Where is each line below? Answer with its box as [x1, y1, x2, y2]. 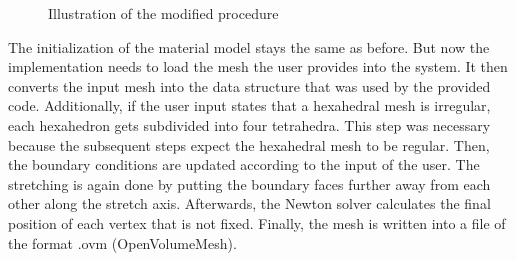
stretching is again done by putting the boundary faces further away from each [8, 173, 491, 194]
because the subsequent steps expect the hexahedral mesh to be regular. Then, [8, 134, 490, 155]
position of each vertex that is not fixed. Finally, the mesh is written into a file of [8, 212, 506, 233]
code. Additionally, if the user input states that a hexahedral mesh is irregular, [8, 95, 491, 116]
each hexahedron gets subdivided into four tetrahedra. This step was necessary [8, 114, 491, 135]
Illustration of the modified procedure [48, 3, 279, 23]
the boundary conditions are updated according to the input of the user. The [8, 154, 480, 175]
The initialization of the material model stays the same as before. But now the [8, 36, 490, 57]
